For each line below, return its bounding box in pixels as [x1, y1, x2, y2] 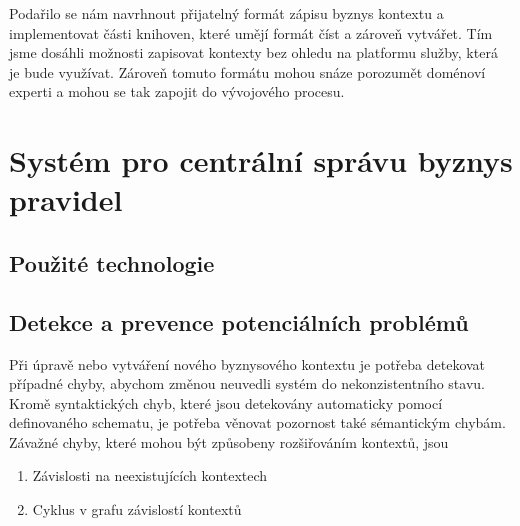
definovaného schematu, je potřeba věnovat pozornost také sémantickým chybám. [9, 412, 506, 433]
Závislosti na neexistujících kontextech [32, 465, 268, 486]
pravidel [9, 179, 123, 220]
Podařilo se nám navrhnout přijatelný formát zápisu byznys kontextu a [9, 3, 444, 23]
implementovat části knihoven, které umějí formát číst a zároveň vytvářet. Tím [9, 22, 493, 43]
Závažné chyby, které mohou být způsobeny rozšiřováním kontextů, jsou [9, 431, 449, 452]
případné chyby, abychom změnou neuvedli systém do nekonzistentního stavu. [9, 373, 485, 394]
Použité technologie [9, 247, 215, 278]
